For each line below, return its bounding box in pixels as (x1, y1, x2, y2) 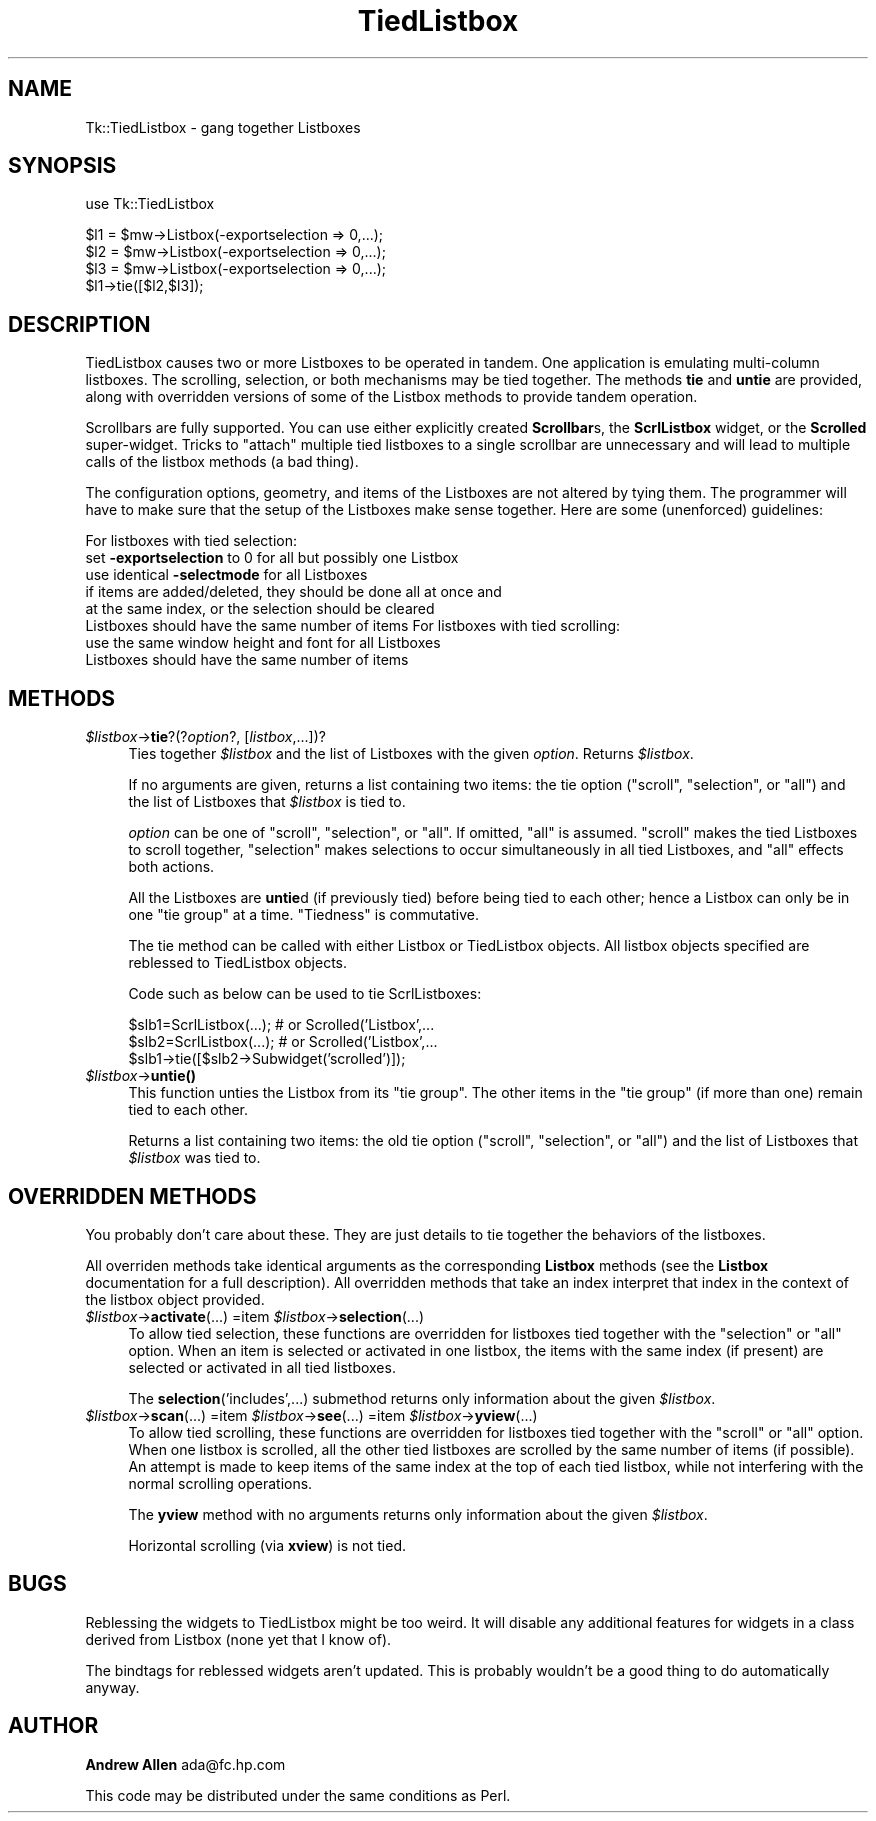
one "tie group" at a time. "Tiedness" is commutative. (128, 906, 479, 924)
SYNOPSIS (8, 153, 117, 179)
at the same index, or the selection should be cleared (85, 600, 435, 618)
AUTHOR (8, 1713, 99, 1739)
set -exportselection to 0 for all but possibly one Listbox (85, 549, 459, 567)
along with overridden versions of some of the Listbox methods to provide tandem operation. (85, 388, 698, 406)
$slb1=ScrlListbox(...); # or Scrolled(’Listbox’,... (128, 1016, 435, 1034)
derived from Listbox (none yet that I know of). (85, 1630, 392, 1648)
